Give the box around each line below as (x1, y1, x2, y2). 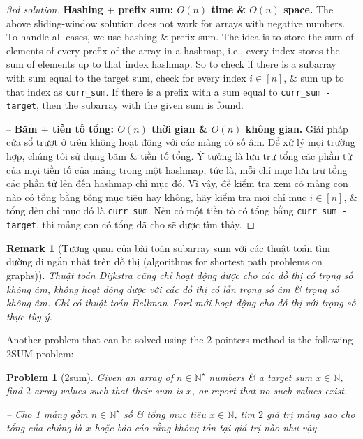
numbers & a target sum (209, 369, 313, 384)
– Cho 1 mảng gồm (6, 406, 88, 421)
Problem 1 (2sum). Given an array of (6, 369, 173, 384)
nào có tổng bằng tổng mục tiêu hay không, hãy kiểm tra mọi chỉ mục (6, 189, 306, 204)
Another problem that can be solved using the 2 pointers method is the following (6, 332, 353, 347)
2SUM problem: (6, 345, 74, 360)
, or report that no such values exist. (191, 383, 348, 398)
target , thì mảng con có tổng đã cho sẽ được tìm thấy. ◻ (6, 217, 255, 232)
